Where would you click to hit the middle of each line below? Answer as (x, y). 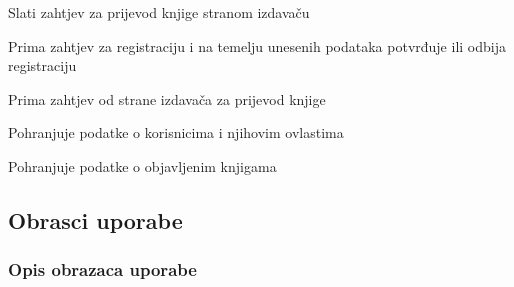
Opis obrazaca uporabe (102, 269)
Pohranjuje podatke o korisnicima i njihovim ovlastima (176, 132)
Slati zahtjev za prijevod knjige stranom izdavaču (159, 12)
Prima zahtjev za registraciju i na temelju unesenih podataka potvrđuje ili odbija (257, 45)
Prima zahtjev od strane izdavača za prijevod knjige (167, 98)
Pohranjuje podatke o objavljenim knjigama (142, 165)
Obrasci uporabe (95, 219)
